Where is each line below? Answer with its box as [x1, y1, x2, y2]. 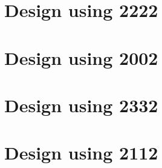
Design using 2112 [4, 140, 158, 165]
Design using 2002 [4, 45, 158, 70]
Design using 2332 [4, 92, 158, 117]
